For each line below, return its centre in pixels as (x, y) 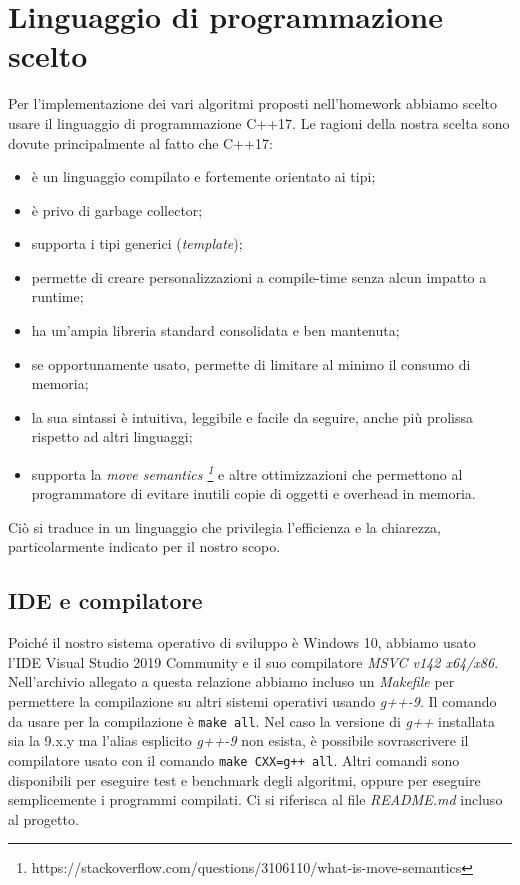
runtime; (57, 296)
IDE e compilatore (105, 600)
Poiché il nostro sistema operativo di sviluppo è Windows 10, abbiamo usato (242, 642)
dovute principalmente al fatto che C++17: (140, 142)
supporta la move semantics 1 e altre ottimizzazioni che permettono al (247, 472)
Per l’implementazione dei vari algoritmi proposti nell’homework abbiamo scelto (252, 103)
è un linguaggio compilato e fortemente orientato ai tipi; (203, 176)
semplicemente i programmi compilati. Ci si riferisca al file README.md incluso (255, 799)
